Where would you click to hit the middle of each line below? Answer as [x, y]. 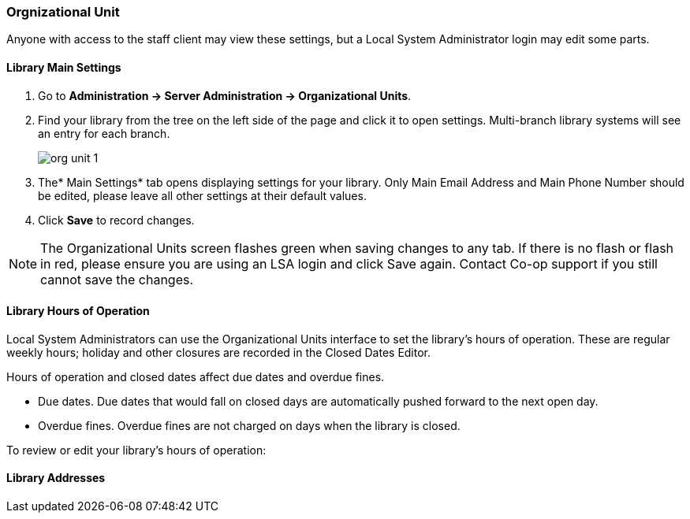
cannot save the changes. [117, 279]
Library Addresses [56, 478]
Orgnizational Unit [63, 12]
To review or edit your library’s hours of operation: [136, 450]
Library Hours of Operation [78, 311]
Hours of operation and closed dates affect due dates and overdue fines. [196, 376]
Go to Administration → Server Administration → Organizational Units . [225, 95]
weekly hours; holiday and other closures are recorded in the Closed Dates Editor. [219, 352]
